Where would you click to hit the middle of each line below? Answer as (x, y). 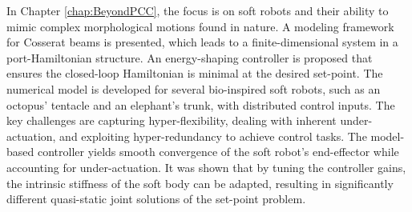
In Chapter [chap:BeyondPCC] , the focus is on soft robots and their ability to (198, 10)
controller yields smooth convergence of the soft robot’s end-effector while (218, 152)
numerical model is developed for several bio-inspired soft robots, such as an (194, 88)
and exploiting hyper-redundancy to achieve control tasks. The (213, 136)
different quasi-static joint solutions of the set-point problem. (156, 199)
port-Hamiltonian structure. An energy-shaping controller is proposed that (190, 57)
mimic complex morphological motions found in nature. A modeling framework (200, 26)
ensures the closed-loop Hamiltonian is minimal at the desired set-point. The (195, 73)
